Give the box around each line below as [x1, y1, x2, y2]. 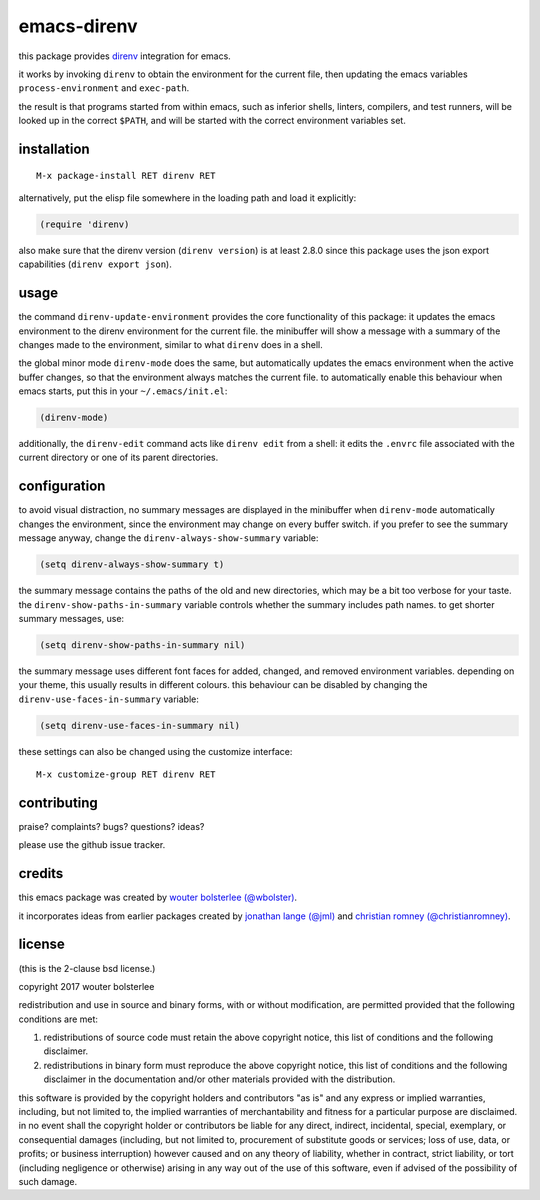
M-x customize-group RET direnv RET [36, 769, 216, 780]
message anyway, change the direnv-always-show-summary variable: [18, 532, 319, 544]
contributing [18, 794, 99, 811]
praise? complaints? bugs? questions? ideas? [18, 820, 205, 832]
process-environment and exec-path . [18, 82, 190, 94]
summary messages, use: [18, 612, 125, 624]
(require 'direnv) [39, 218, 130, 230]
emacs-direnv [18, 15, 139, 37]
